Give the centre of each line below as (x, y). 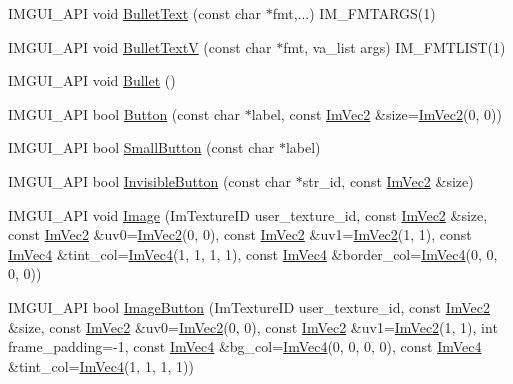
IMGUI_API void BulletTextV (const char (140, 46)
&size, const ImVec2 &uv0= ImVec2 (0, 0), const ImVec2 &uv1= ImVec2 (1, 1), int (253, 326)
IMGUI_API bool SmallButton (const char (141, 147)
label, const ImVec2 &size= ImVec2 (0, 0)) (376, 113)
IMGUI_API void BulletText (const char (135, 13)
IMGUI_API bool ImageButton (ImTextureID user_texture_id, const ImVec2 (249, 306)
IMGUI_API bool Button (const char (124, 113)
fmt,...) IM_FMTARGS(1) (354, 13)
